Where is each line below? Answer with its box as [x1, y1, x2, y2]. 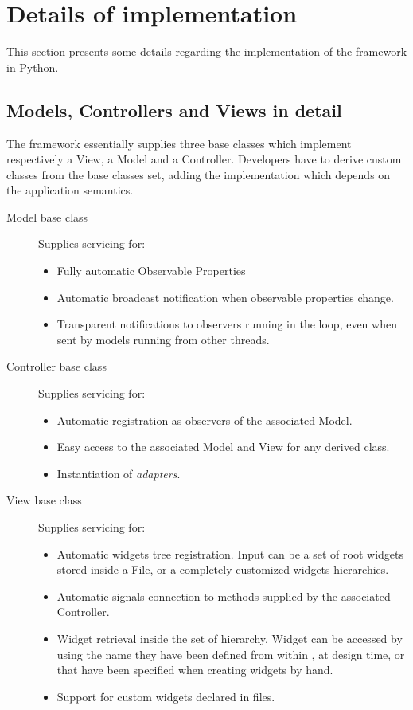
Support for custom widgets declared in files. [56, 688, 275, 704]
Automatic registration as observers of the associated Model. [56, 411, 353, 428]
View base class [6, 492, 82, 508]
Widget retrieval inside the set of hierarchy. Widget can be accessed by [56, 630, 403, 646]
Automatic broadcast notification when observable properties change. [56, 288, 394, 305]
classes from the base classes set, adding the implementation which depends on [6, 166, 391, 182]
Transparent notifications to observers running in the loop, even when [56, 316, 397, 332]
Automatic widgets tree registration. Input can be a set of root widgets [56, 545, 404, 562]
